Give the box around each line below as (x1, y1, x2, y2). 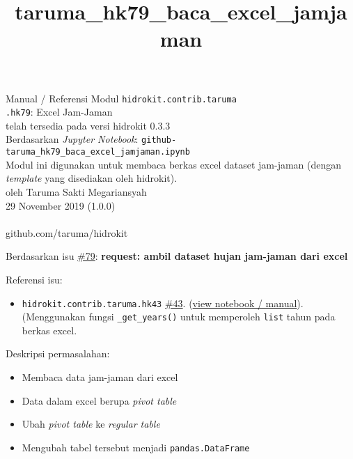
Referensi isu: (6, 272, 63, 286)
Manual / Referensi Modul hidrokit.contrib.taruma (6, 91, 237, 105)
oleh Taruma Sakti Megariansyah (6, 184, 147, 199)
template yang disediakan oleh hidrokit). (6, 171, 178, 185)
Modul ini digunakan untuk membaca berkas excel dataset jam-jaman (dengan (6, 157, 342, 171)
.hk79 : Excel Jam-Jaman (6, 104, 113, 119)
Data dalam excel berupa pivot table (22, 393, 177, 407)
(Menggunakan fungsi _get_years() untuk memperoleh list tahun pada (22, 309, 336, 324)
